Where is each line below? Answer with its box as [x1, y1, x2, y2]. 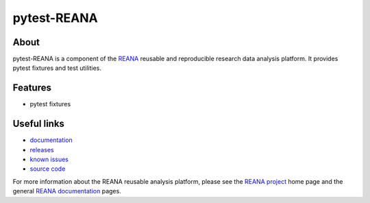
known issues [29, 155, 69, 164]
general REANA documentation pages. [12, 187, 121, 195]
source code [29, 165, 66, 173]
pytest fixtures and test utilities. [12, 64, 102, 72]
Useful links [12, 118, 65, 130]
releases [29, 145, 54, 154]
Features [12, 82, 51, 94]
